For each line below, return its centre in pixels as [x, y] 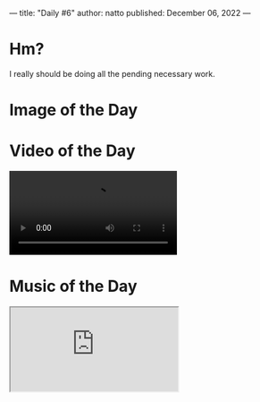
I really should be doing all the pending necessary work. [113, 73]
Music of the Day [73, 287]
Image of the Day [74, 110]
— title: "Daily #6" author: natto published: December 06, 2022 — [130, 13]
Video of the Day [72, 151]
